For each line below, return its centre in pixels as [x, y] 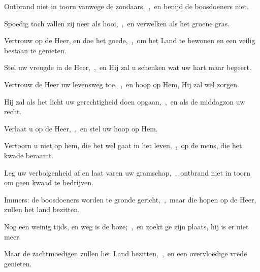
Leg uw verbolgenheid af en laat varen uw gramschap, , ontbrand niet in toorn [127, 172]
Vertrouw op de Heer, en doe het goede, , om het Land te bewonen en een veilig [130, 40]
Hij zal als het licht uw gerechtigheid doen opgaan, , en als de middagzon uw [125, 101]
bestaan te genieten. [35, 50]
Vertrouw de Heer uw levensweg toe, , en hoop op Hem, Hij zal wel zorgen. [122, 84]
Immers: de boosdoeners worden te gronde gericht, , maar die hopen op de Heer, [130, 199]
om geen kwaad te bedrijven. [49, 182]
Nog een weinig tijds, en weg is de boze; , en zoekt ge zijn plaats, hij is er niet [126, 226]
